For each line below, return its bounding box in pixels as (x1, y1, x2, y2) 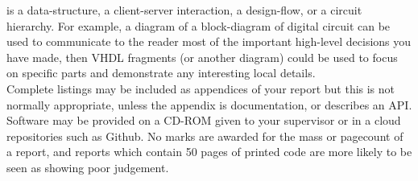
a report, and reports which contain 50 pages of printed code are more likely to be (6, 143, 412, 160)
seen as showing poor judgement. (6, 158, 169, 175)
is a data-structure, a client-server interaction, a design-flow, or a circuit (6, 2, 362, 18)
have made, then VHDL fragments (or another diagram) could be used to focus (6, 48, 398, 65)
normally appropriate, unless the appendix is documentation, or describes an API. (6, 96, 412, 113)
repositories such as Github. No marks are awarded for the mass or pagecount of (6, 127, 404, 144)
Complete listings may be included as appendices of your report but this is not (6, 80, 395, 97)
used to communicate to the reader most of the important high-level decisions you (6, 33, 412, 50)
